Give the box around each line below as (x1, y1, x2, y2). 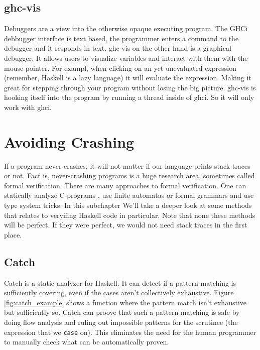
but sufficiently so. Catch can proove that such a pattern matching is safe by (4, 307, 240, 317)
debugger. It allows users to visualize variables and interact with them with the (4, 52, 248, 63)
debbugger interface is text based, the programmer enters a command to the (4, 33, 239, 43)
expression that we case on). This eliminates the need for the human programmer (4, 326, 256, 337)
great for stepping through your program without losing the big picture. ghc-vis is (4, 82, 256, 92)
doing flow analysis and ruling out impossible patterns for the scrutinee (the (4, 317, 238, 327)
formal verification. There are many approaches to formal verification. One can (4, 180, 246, 190)
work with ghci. (4, 101, 52, 112)
